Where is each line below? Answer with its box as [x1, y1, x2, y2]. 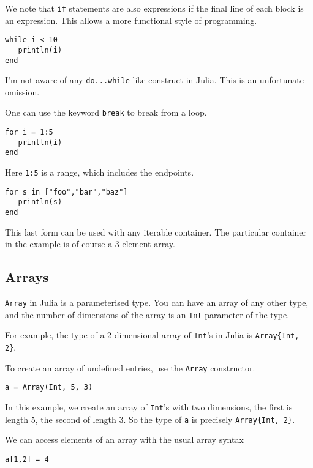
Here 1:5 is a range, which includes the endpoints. [5, 166, 194, 179]
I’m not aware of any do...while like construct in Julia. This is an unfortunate [5, 73, 304, 86]
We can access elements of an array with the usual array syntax [5, 433, 244, 446]
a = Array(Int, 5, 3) [5, 383, 93, 392]
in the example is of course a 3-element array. [5, 237, 175, 250]
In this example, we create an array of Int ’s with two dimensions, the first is [5, 401, 293, 414]
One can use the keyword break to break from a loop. [5, 106, 207, 119]
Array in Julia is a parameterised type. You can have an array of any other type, [5, 296, 309, 309]
